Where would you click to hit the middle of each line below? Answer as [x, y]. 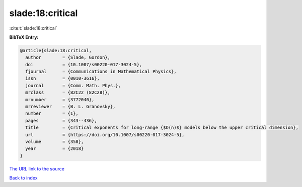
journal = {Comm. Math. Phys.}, [73, 85]
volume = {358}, [55, 142]
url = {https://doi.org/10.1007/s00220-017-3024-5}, [105, 135]
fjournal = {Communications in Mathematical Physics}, [101, 72]
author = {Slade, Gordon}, [68, 57]
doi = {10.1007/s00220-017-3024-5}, [84, 64]
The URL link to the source [37, 168]
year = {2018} [55, 149]
